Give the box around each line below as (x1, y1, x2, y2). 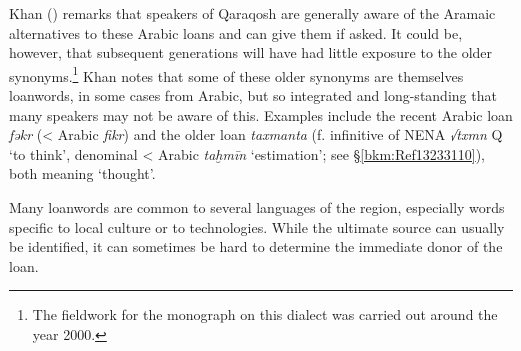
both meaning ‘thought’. (9, 163, 156, 184)
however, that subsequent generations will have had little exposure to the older (9, 42, 493, 63)
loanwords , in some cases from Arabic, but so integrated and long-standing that (9, 85, 497, 106)
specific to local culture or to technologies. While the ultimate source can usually (9, 216, 505, 237)
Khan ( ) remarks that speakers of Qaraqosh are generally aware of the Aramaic (9, 3, 496, 23)
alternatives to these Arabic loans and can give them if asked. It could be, (9, 22, 463, 43)
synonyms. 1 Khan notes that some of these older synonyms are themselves (9, 62, 464, 86)
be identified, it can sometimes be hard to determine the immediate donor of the (9, 236, 503, 257)
